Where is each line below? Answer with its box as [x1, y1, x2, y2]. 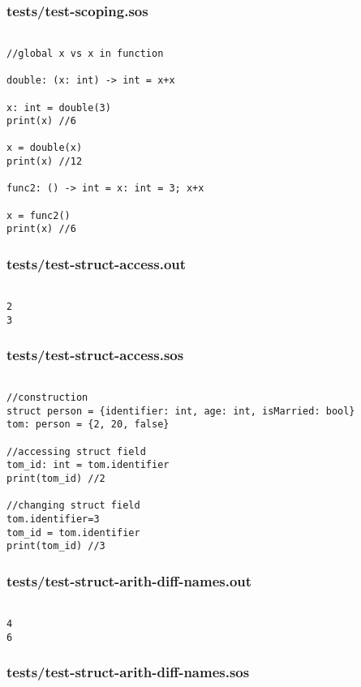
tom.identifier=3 [6, 513, 100, 526]
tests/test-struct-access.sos [6, 345, 184, 365]
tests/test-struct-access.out [6, 253, 187, 273]
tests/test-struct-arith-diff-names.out [6, 570, 252, 590]
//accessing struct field [6, 445, 146, 457]
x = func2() [6, 209, 71, 221]
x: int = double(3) [6, 101, 111, 114]
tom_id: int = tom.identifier [6, 459, 170, 471]
